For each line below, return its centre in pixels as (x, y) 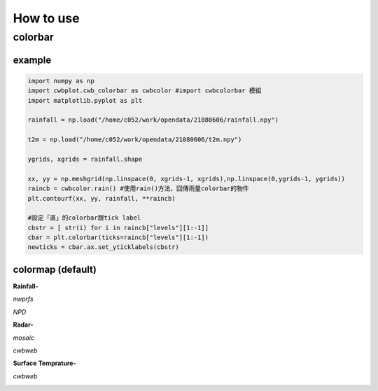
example (32, 60)
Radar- (23, 325)
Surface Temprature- (44, 363)
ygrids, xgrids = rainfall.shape (85, 159)
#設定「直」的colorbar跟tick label (84, 218)
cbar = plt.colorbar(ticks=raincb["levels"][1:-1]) (118, 237)
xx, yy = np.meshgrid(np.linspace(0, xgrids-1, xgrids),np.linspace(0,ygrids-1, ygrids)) (187, 179)
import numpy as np (61, 81)
